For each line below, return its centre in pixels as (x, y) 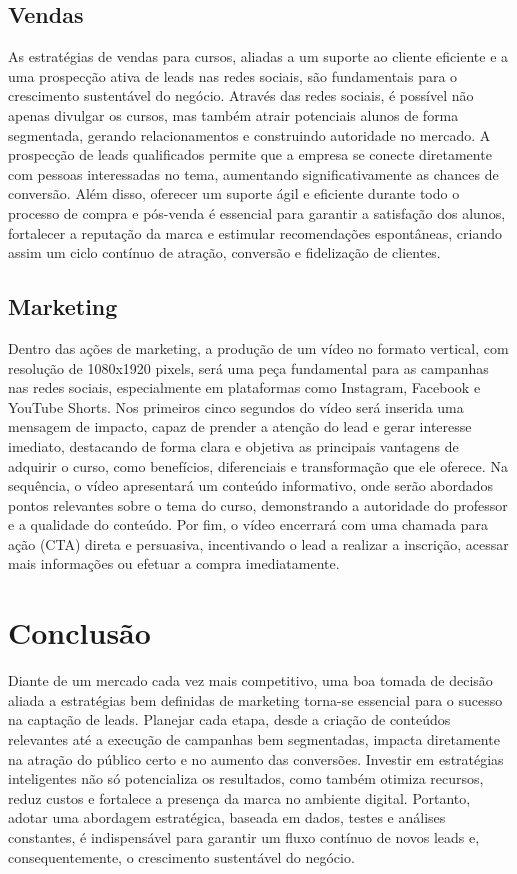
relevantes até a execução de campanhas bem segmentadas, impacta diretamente (254, 738)
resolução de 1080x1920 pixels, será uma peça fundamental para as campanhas (248, 367)
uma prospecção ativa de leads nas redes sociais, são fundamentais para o (233, 75)
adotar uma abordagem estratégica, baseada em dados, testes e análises (227, 817)
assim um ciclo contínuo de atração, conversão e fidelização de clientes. (224, 252)
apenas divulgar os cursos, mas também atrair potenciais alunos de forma (233, 114)
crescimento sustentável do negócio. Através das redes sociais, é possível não (241, 95)
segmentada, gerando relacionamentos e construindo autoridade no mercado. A (249, 134)
